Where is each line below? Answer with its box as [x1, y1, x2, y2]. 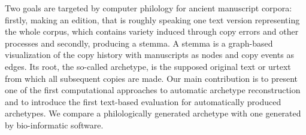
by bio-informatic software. [5, 118, 104, 131]
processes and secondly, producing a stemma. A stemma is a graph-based [5, 36, 273, 49]
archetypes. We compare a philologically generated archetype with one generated [5, 107, 301, 119]
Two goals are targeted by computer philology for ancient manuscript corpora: [5, 2, 292, 14]
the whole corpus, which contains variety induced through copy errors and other [5, 25, 299, 38]
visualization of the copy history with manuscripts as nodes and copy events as [5, 48, 294, 61]
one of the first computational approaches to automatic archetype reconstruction [5, 84, 301, 96]
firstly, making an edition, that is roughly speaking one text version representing [5, 13, 300, 26]
